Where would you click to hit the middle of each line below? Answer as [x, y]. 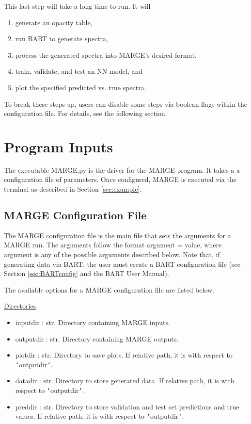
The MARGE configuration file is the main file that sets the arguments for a [118, 235]
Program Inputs [59, 146]
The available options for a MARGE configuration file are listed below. [109, 289]
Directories [20, 306]
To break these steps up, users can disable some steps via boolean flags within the [126, 104]
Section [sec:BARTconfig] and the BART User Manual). [86, 273]
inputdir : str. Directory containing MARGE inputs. [93, 322]
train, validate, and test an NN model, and [79, 71]
